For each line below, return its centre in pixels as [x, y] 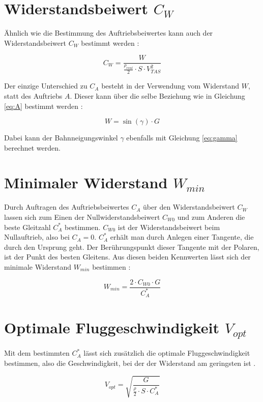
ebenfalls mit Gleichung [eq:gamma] [182, 138]
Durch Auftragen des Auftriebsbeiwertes [67, 207]
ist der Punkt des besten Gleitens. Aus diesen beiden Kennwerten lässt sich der [127, 257]
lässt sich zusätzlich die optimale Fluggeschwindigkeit [167, 353]
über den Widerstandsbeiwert [189, 207]
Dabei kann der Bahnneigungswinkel [61, 138]
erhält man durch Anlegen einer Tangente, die [182, 237]
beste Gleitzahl [27, 227]
